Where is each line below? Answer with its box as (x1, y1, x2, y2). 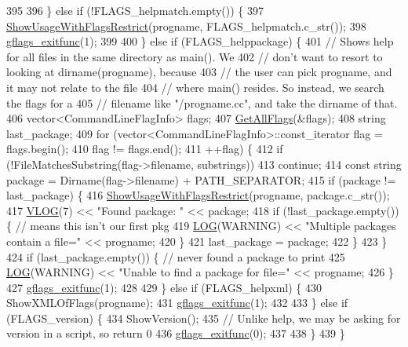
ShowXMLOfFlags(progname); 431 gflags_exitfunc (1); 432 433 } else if (6, 294, 348, 311)
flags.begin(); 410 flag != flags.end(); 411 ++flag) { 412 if (6, 141, 283, 157)
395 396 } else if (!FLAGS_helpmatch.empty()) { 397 (6, 2, 264, 18)
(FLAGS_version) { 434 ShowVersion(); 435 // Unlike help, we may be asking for (6, 309, 401, 326)
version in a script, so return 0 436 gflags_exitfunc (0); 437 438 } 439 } (6, 325, 345, 342)
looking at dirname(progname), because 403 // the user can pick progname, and (6, 64, 392, 80)
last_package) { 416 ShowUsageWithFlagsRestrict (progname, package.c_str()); (6, 187, 390, 203)
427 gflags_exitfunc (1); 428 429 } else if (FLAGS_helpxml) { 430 (6, 279, 322, 295)
